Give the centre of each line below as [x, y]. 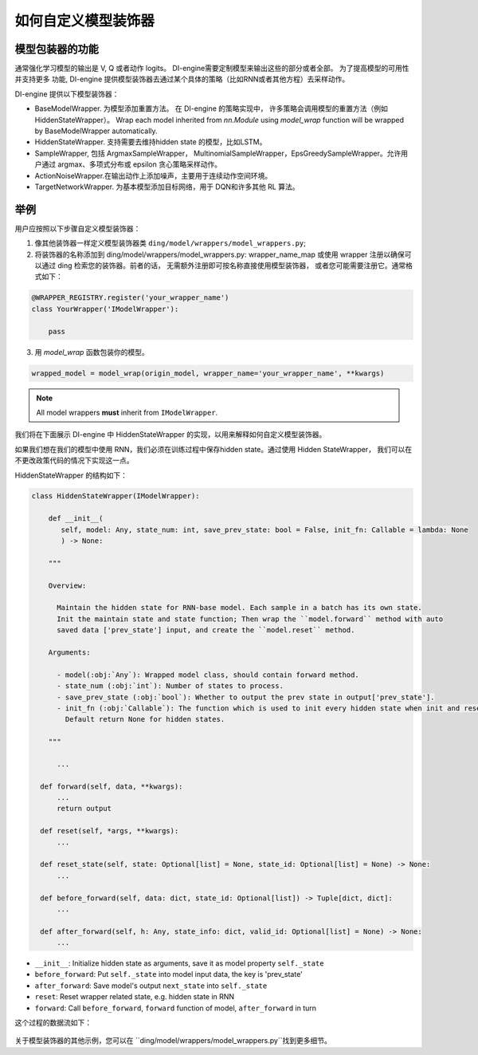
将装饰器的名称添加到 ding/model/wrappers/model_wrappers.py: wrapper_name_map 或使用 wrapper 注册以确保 [220, 254]
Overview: [67, 585]
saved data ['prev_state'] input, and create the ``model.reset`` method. [206, 630]
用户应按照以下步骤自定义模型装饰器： [78, 228]
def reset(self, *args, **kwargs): [110, 831]
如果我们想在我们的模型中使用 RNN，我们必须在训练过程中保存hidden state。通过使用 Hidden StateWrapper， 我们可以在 [214, 449]
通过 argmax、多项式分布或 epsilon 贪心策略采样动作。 [131, 164]
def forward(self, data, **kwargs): [112, 786]
